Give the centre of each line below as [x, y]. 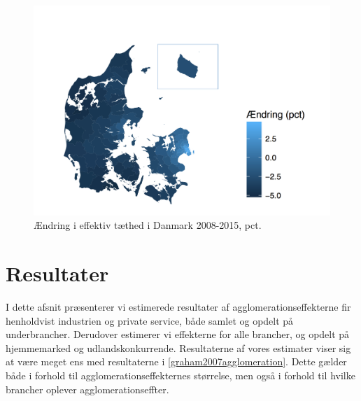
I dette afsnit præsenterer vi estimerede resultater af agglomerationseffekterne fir [178, 306]
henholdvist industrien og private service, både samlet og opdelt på [150, 320]
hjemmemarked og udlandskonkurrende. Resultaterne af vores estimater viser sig [178, 347]
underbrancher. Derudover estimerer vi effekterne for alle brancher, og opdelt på [178, 334]
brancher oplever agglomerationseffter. [87, 389]
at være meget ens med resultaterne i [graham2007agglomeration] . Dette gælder [176, 361]
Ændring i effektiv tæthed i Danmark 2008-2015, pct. [148, 225]
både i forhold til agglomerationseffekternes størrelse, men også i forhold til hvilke [180, 375]
